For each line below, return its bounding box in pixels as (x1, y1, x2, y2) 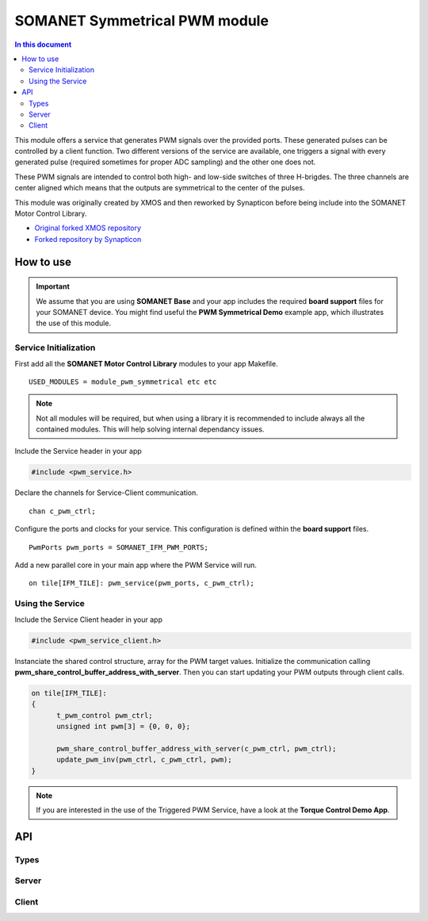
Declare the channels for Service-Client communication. (14, 488, 198, 497)
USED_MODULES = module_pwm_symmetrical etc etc (29, 377, 217, 386)
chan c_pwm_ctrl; (29, 506, 96, 516)
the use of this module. (36, 318, 111, 328)
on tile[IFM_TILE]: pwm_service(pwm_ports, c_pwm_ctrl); (29, 579, 255, 588)
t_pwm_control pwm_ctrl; (56, 711, 154, 720)
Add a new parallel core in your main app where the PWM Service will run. (14, 560, 258, 570)
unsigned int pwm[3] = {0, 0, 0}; (56, 722, 190, 731)
